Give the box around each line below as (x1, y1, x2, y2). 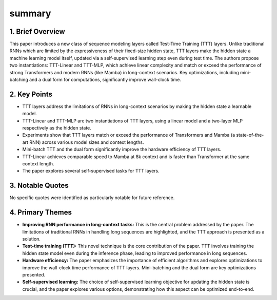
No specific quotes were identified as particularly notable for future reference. (9, 195, 175, 201)
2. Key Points (9, 90, 52, 98)
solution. (22, 236, 41, 242)
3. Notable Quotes (9, 181, 69, 190)
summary (9, 8, 51, 19)
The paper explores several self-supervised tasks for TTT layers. (22, 168, 160, 174)
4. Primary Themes (9, 208, 72, 217)
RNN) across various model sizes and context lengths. (29, 139, 144, 145)
